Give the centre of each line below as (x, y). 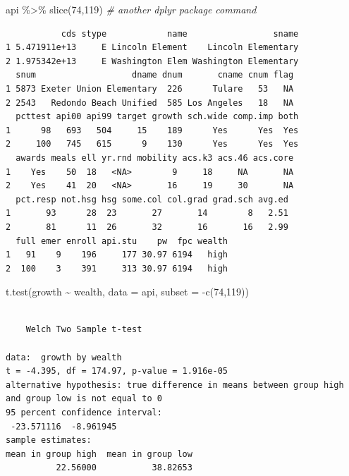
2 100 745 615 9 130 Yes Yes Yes (152, 144)
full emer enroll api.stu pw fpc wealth (122, 241)
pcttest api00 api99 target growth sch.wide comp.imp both (157, 117)
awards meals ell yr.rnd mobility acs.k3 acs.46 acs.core (155, 158)
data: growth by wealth (64, 357)
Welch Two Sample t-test (84, 330)
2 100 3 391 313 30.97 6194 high (117, 268)
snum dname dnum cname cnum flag (155, 75)
